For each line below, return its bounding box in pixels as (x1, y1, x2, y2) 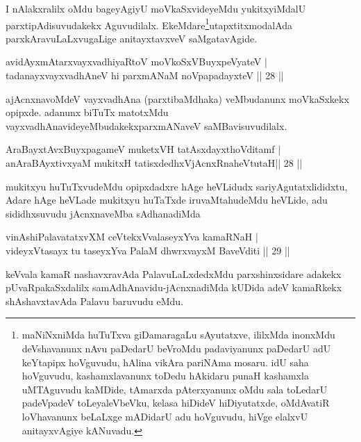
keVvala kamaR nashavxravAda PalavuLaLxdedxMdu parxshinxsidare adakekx (6, 266, 342, 281)
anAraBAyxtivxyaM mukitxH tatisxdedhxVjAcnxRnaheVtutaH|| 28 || (6, 156, 303, 170)
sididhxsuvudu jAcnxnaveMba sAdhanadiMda (6, 206, 201, 220)
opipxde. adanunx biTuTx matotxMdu (6, 105, 169, 120)
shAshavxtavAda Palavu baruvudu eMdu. (6, 293, 183, 308)
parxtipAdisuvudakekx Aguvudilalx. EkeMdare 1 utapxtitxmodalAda (6, 15, 293, 32)
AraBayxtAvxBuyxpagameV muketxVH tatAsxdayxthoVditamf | (6, 142, 281, 156)
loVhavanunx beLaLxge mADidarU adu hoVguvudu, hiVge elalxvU (22, 409, 308, 423)
